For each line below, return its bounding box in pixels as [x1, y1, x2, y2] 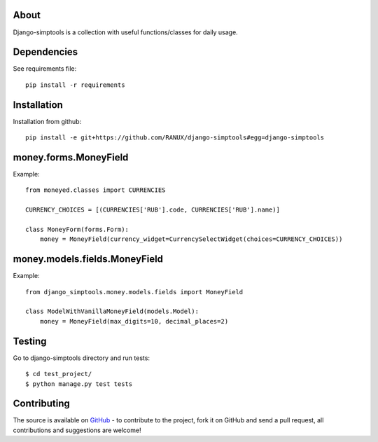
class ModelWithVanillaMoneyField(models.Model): [25, 308, 199, 315]
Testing [13, 335, 47, 347]
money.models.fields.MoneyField [13, 253, 164, 265]
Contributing [13, 398, 70, 410]
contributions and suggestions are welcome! [13, 426, 141, 434]
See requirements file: [13, 64, 77, 73]
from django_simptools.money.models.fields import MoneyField [25, 288, 244, 296]
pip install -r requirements [25, 81, 125, 89]
